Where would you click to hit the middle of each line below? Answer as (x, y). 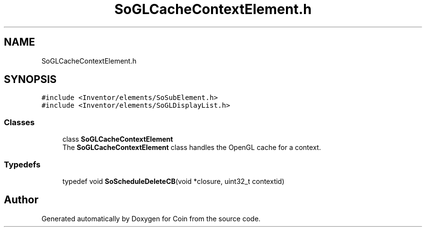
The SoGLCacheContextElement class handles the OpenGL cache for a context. (192, 148)
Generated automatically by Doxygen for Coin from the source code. (151, 218)
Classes (19, 122)
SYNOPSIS (30, 80)
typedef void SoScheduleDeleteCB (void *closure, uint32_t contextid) (173, 181)
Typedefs (22, 164)
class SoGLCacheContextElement (118, 139)
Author (21, 200)
